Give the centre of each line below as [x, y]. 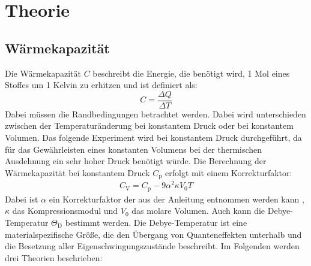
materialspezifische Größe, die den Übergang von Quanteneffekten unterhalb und [153, 234]
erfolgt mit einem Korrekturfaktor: [229, 172]
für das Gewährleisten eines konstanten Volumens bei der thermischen [134, 149]
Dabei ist [22, 199]
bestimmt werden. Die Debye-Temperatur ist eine [156, 222]
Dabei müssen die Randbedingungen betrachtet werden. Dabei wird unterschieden [155, 114]
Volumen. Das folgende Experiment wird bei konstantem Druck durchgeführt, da [153, 137]
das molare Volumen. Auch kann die [198, 211]
